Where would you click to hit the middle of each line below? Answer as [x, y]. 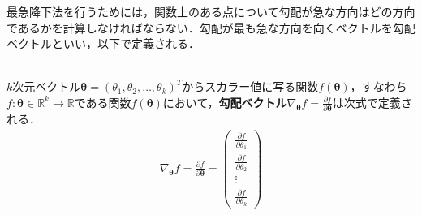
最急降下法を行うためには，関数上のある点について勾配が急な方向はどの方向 [211, 11]
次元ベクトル [47, 86]
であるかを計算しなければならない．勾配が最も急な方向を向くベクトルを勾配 [211, 27]
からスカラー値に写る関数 [250, 86]
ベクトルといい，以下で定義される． [103, 43]
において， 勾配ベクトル [225, 102]
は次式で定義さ [372, 102]
